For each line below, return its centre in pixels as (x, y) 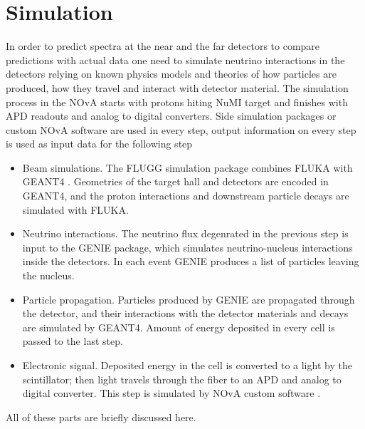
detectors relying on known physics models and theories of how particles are (171, 74)
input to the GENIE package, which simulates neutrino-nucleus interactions (187, 247)
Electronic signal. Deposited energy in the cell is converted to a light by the (187, 365)
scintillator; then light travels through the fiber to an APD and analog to (182, 379)
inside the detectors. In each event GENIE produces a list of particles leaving (191, 261)
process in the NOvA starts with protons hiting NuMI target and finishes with (177, 102)
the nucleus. (48, 275)
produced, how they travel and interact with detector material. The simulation (177, 87)
